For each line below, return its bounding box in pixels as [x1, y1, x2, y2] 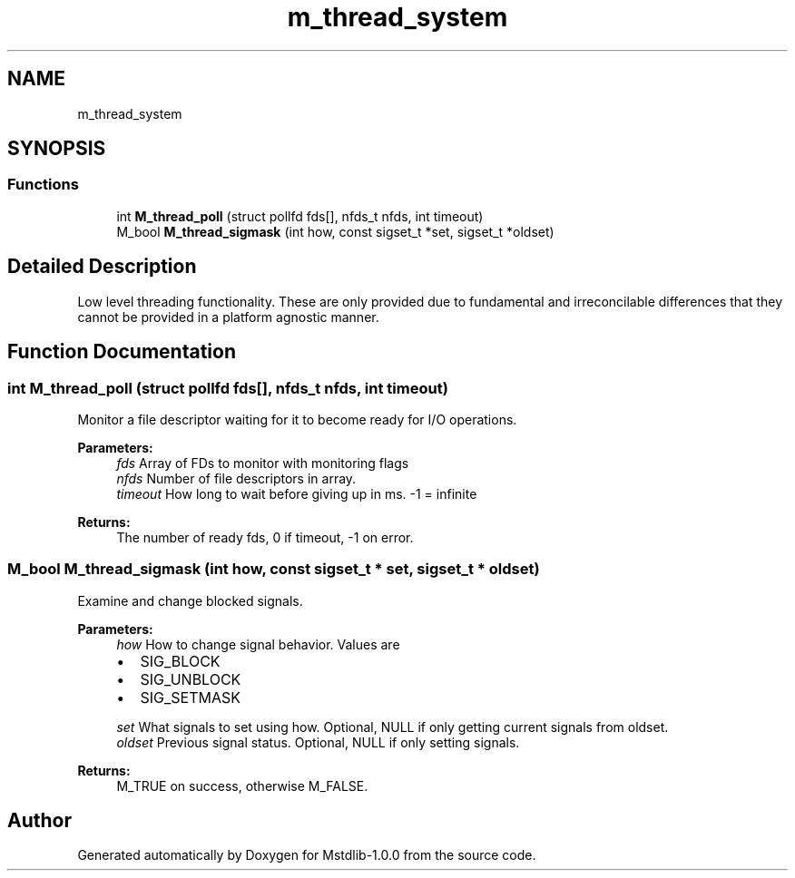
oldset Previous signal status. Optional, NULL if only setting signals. [116, 734, 520, 750]
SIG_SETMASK [140, 688, 241, 707]
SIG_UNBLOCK [140, 669, 241, 688]
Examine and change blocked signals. [77, 592, 303, 609]
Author [7, 809, 72, 833]
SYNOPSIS [7, 137, 106, 161]
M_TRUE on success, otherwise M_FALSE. [116, 777, 368, 794]
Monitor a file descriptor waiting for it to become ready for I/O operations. [77, 411, 517, 427]
